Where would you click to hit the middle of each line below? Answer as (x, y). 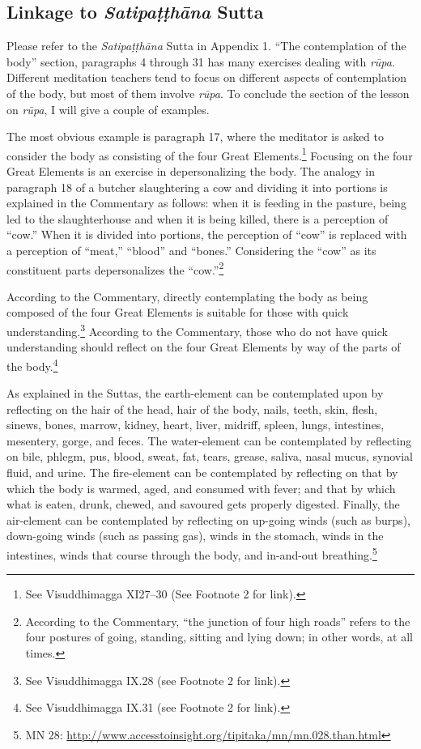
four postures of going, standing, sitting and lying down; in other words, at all (219, 637)
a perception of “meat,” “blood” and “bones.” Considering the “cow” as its (191, 250)
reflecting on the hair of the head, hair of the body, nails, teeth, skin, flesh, (192, 409)
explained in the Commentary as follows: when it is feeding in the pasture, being (206, 203)
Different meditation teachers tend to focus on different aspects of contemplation (207, 77)
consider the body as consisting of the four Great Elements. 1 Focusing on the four (210, 154)
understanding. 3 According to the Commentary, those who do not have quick (197, 330)
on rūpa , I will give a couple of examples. (108, 109)
